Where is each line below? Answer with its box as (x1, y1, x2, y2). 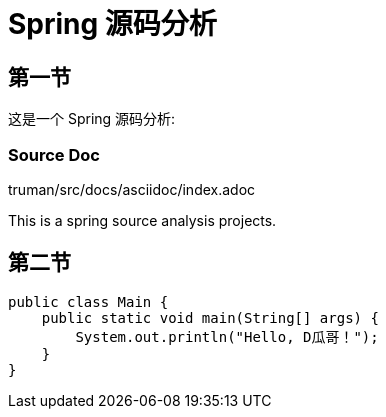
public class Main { (8, 293, 169, 310)
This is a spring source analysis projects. (8, 211, 277, 229)
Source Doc (8, 144, 100, 165)
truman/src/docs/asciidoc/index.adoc (8, 180, 256, 198)
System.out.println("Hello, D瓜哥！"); (75, 328, 379, 345)
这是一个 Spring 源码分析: (8, 110, 176, 128)
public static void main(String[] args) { (41, 309, 379, 326)
